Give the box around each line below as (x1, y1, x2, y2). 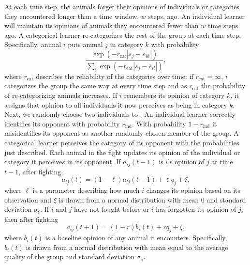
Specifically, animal (4, 39, 61, 49)
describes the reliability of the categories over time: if (36, 71, 193, 81)
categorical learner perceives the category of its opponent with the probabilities (4, 138, 239, 147)
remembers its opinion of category (124, 90, 225, 100)
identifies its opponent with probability (4, 118, 120, 128)
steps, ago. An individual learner (148, 11, 245, 21)
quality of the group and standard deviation (4, 251, 134, 262)
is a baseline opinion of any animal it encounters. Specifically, (45, 233, 227, 243)
